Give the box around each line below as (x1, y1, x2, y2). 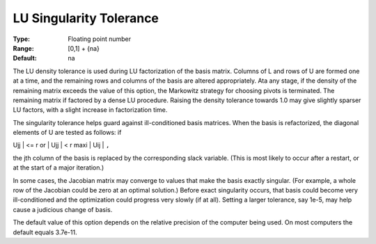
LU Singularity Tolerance (13, 10, 159, 26)
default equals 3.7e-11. (13, 228, 77, 236)
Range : (13, 44, 34, 52)
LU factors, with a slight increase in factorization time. (13, 106, 168, 114)
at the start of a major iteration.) (13, 163, 104, 172)
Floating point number (68, 35, 132, 43)
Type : (13, 35, 31, 43)
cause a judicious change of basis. (13, 205, 113, 213)
